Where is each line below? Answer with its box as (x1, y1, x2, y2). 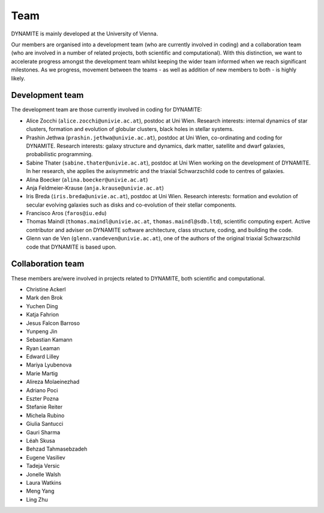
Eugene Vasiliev (26, 454, 65, 461)
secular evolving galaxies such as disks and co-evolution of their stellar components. (26, 201, 237, 208)
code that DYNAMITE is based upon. (26, 243, 117, 250)
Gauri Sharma (26, 428, 61, 436)
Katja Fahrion (26, 311, 59, 318)
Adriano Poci (26, 386, 58, 393)
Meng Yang (26, 487, 55, 495)
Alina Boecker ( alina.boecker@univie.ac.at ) (26, 176, 148, 183)
